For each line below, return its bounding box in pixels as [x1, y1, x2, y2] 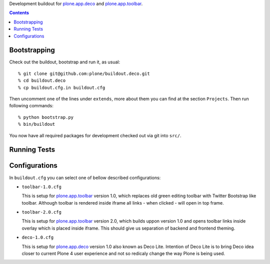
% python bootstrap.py [18, 114, 74, 120]
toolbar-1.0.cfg [21, 184, 62, 190]
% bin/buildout [18, 121, 55, 127]
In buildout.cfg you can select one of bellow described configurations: [9, 175, 161, 181]
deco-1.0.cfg [21, 235, 54, 241]
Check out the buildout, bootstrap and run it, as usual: [9, 59, 120, 65]
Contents [9, 10, 29, 16]
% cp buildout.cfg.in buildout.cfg [18, 85, 105, 90]
